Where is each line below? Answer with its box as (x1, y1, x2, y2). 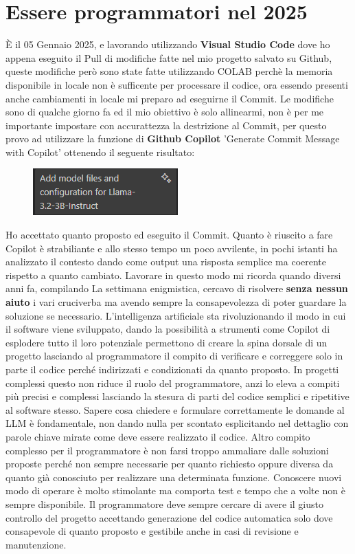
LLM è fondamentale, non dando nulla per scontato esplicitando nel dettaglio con (5, 416, 349, 430)
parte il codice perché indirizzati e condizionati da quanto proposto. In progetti (5, 362, 339, 376)
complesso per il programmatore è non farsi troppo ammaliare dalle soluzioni (5, 443, 329, 457)
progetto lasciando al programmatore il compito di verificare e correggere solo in (5, 348, 343, 363)
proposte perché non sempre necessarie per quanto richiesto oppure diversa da (5, 456, 334, 471)
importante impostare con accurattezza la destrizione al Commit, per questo (5, 118, 327, 132)
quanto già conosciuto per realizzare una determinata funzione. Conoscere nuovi (5, 469, 342, 484)
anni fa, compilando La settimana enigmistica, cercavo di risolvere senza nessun (5, 281, 348, 296)
